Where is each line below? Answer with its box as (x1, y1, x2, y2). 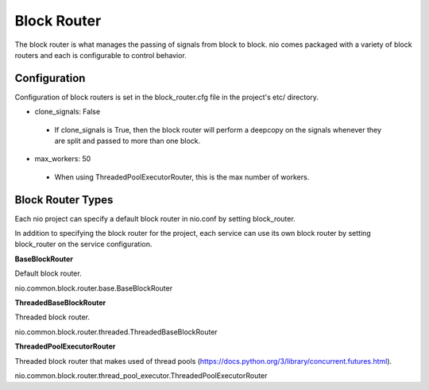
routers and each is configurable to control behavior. (14, 50, 187, 60)
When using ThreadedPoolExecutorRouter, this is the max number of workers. (54, 172, 310, 182)
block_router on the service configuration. (14, 239, 153, 249)
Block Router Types (14, 193, 114, 207)
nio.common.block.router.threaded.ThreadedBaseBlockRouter (14, 326, 218, 337)
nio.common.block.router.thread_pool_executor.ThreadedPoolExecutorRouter (14, 371, 268, 380)
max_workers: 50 (34, 154, 91, 164)
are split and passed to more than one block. (54, 136, 201, 146)
